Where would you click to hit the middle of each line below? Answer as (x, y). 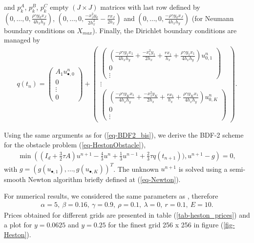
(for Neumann (213, 18)
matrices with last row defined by (150, 7)
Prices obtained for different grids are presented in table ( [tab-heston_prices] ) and (127, 215)
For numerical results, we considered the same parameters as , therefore (111, 195)
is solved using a (203, 169)
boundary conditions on (39, 30)
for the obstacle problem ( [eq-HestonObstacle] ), (75, 145)
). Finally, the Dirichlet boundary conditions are (165, 30)
